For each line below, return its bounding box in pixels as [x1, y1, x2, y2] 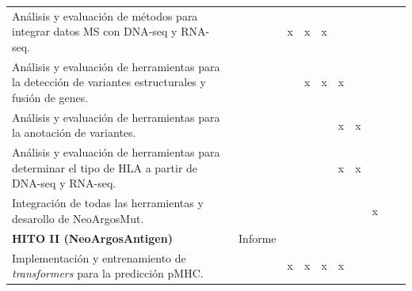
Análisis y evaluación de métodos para [12, 7, 198, 24]
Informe [238, 229, 277, 246]
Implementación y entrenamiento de [12, 249, 186, 266]
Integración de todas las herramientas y [12, 195, 204, 211]
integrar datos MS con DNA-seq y [12, 23, 177, 40]
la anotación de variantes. [12, 124, 136, 141]
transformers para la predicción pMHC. [12, 265, 204, 282]
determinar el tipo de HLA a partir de [12, 159, 198, 176]
